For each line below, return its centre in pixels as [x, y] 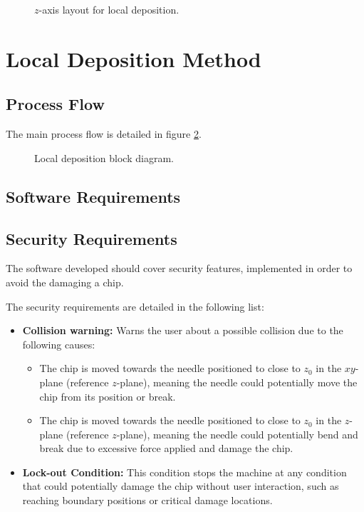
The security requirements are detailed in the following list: [135, 306]
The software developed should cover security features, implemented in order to [179, 268]
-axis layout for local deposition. [109, 9]
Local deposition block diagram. [104, 157]
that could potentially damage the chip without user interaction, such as [181, 486]
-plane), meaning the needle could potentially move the [237, 382]
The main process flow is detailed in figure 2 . [104, 134]
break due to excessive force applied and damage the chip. [166, 448]
